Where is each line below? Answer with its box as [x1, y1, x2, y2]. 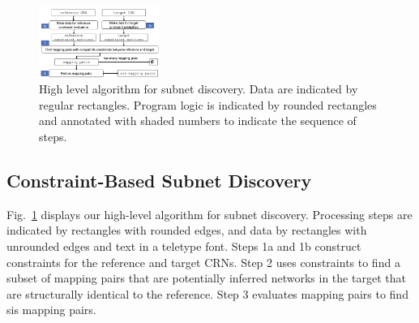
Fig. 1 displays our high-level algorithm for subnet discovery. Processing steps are [6, 205, 413, 222]
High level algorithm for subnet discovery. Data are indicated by [39, 80, 358, 97]
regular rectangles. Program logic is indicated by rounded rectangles [39, 96, 377, 113]
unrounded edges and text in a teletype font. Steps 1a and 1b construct [6, 238, 361, 255]
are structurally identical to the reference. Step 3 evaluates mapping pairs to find [6, 285, 408, 302]
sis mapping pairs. [6, 301, 96, 318]
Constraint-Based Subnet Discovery [6, 168, 312, 193]
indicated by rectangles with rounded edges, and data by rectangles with [6, 222, 367, 239]
